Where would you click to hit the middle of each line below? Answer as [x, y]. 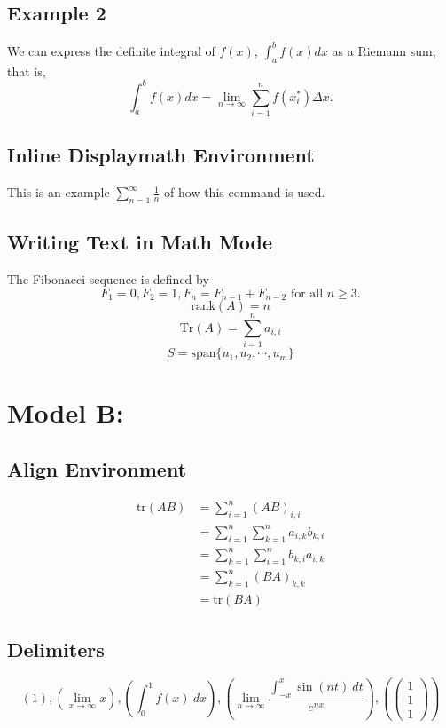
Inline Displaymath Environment [161, 155]
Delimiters [56, 649]
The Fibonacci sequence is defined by [108, 279]
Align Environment [97, 469]
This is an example [59, 192]
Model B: [66, 412]
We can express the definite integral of [111, 50]
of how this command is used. [245, 192]
